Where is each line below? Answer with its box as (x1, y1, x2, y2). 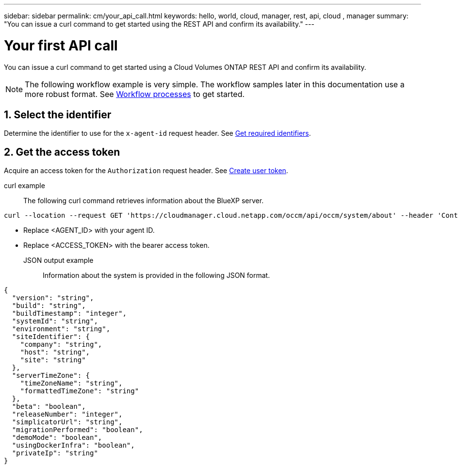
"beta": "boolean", (12, 403, 86, 411)
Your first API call (4, 37, 118, 54)
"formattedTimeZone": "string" (20, 387, 139, 395)
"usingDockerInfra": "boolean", (12, 441, 135, 450)
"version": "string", (12, 294, 94, 302)
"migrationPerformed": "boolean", (12, 426, 143, 434)
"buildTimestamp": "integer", (12, 309, 127, 318)
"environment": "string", (12, 325, 111, 333)
